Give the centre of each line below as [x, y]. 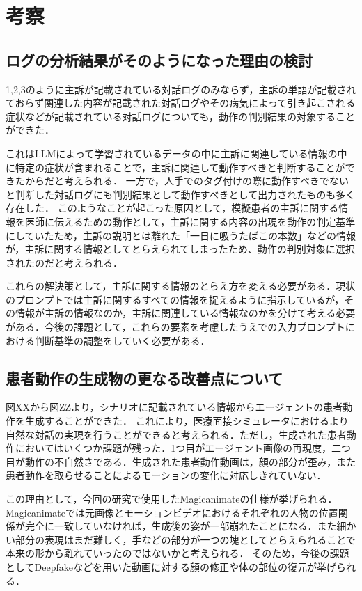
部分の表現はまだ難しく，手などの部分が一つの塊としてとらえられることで [185, 539]
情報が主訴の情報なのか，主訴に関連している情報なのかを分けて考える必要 [185, 313]
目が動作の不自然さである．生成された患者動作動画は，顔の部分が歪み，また [181, 461]
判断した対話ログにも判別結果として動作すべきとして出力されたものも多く [185, 194]
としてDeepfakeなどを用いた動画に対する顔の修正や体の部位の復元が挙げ [171, 567]
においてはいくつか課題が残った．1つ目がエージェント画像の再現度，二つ [183, 448]
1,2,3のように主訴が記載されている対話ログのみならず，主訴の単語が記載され [181, 89]
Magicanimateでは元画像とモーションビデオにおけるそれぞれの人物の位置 [172, 512]
